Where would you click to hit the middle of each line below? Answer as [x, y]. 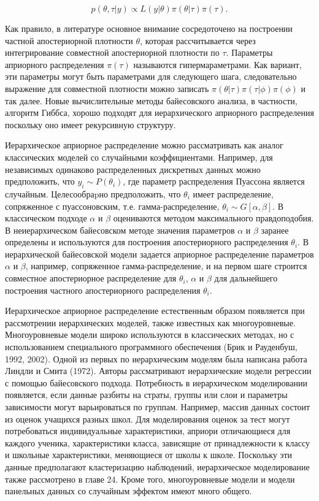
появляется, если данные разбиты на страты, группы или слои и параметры [146, 395]
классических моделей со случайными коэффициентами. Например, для [139, 157]
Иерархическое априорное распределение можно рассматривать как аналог [144, 145]
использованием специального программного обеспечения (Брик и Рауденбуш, [151, 347]
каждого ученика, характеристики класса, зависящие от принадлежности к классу [158, 442]
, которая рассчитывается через [198, 40]
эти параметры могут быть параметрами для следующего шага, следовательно [151, 76]
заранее [275, 230]
